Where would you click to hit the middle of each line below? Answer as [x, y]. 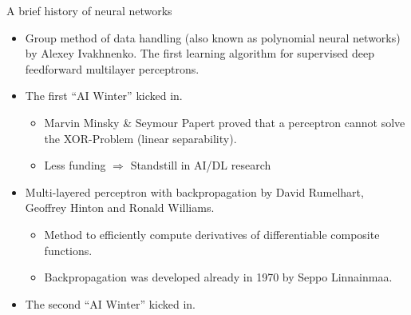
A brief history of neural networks [89, 10]
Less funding [75, 165]
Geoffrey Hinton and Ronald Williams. [120, 207]
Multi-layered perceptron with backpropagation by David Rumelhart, [194, 191]
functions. [68, 250]
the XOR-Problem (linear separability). [140, 138]
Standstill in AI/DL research [201, 165]
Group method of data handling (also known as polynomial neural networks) [213, 37]
